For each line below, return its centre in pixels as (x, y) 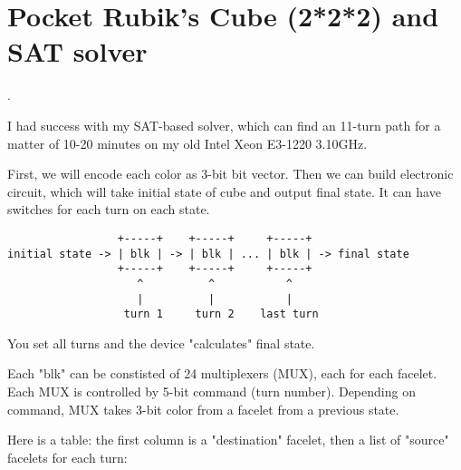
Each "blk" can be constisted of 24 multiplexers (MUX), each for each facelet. (222, 373)
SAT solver (77, 51)
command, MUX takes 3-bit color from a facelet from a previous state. (203, 409)
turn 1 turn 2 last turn (221, 314)
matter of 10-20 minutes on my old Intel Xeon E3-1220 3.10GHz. (187, 143)
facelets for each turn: (67, 457)
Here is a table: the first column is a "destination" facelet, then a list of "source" (228, 440)
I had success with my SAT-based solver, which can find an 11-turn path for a (224, 125)
